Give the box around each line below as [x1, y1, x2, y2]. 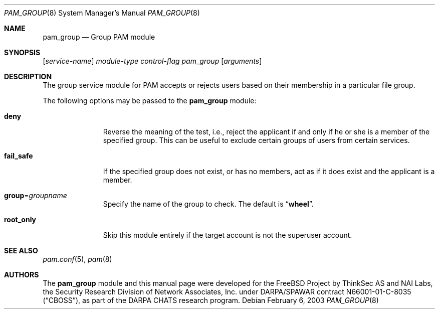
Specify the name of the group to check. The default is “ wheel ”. [103, 200, 314, 208]
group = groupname [4, 191, 67, 200]
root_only [4, 215, 36, 224]
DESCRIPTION [4, 72, 52, 81]
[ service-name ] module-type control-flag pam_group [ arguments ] [43, 57, 262, 65]
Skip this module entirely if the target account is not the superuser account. [103, 231, 352, 239]
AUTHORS [4, 270, 39, 279]
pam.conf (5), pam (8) [43, 255, 112, 263]
